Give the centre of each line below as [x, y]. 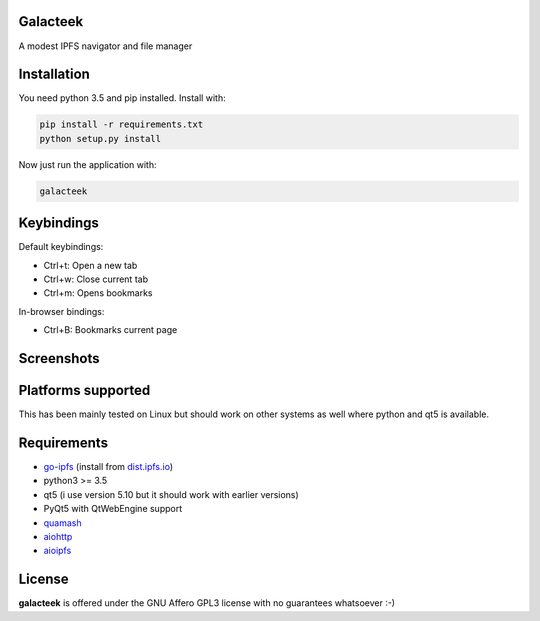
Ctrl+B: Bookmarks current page [110, 330]
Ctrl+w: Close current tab [96, 279]
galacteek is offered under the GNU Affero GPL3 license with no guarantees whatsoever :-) [206, 603]
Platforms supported [84, 390]
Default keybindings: [61, 247]
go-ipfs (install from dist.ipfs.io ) [108, 467]
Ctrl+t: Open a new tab [90, 265]
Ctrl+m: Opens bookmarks [98, 293]
